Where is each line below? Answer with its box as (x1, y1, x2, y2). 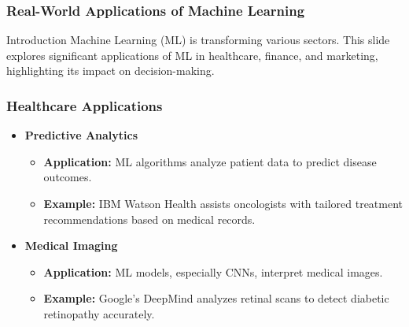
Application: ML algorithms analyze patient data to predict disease (43, 153, 377, 169)
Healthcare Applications (6, 95, 163, 115)
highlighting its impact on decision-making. (6, 62, 215, 79)
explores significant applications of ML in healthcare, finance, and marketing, (6, 46, 378, 63)
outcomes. (43, 169, 92, 185)
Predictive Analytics (24, 127, 138, 143)
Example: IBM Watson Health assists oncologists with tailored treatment (43, 195, 403, 211)
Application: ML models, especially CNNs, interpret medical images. (43, 263, 383, 280)
